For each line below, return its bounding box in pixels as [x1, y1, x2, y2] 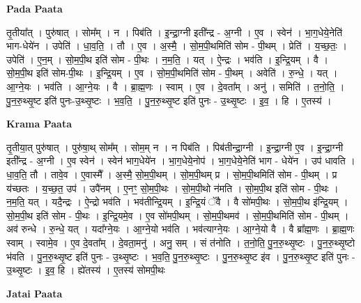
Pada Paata [6, 1, 63, 15]
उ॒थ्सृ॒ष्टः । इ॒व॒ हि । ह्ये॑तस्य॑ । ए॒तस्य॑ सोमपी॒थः [6, 263, 165, 277]
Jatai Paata [6, 286, 63, 300]
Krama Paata [6, 116, 72, 131]
